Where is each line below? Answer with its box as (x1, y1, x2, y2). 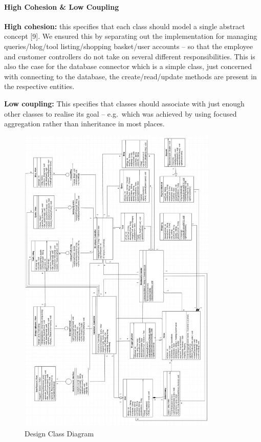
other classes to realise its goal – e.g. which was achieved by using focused (4, 108, 237, 119)
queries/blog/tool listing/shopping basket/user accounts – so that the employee (4, 40, 253, 51)
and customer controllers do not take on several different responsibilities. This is (4, 51, 255, 61)
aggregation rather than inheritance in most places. (4, 118, 165, 129)
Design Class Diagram (25, 428, 94, 439)
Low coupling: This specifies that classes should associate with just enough (4, 98, 245, 108)
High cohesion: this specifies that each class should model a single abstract (4, 20, 245, 31)
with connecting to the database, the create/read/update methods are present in (4, 71, 257, 81)
